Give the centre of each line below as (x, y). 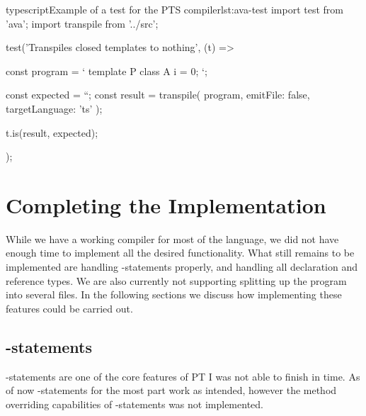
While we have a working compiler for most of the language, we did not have (172, 238)
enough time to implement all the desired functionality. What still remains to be (180, 253)
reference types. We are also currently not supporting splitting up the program (176, 280)
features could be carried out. (69, 308)
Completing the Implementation (166, 204)
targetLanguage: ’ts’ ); (54, 108)
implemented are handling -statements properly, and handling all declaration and (182, 267)
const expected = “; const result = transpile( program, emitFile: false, (158, 95)
